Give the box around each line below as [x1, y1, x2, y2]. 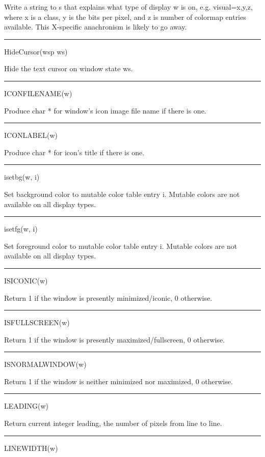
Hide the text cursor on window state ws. [4, 63, 133, 74]
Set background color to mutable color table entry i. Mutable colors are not [4, 188, 240, 199]
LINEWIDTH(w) [4, 442, 58, 453]
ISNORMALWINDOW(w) [4, 359, 87, 369]
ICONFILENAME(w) [4, 88, 72, 98]
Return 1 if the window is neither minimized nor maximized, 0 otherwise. [4, 376, 233, 386]
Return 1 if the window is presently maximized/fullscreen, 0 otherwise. [4, 334, 225, 345]
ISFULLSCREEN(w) [4, 317, 70, 328]
